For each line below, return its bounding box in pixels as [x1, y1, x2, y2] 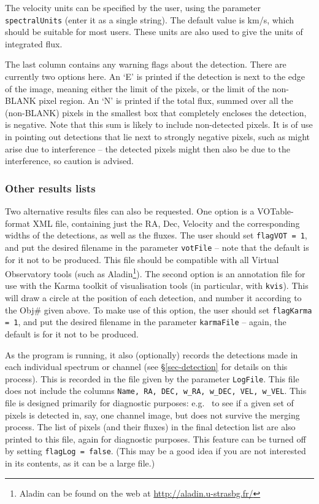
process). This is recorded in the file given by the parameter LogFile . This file [5, 372, 299, 385]
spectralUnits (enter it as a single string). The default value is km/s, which [5, 13, 294, 26]
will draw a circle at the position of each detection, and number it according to [5, 291, 302, 304]
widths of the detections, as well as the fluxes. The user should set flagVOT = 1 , [5, 229, 307, 242]
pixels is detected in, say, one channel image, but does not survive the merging [5, 408, 300, 421]
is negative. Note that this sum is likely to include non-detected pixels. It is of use [5, 118, 313, 131]
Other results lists [5, 180, 96, 195]
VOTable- [257, 205, 294, 217]
